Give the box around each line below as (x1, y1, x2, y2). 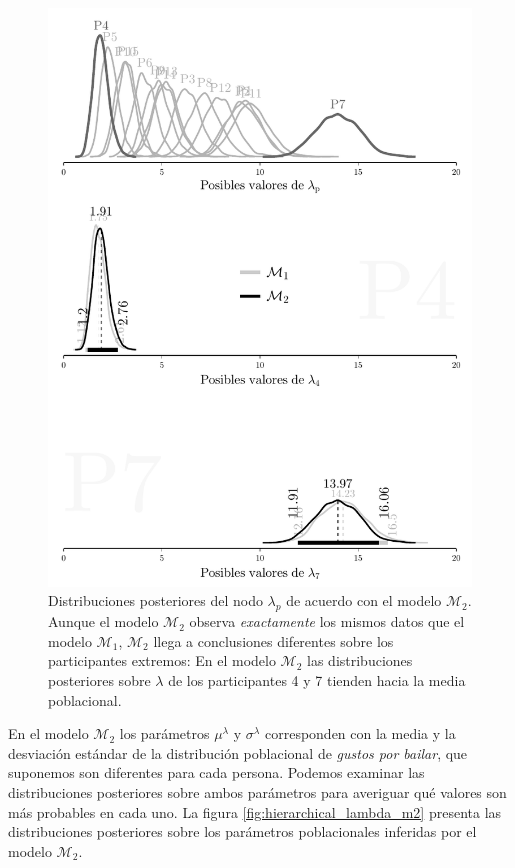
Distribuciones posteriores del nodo (48, 590, 263, 611)
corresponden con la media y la (264, 723, 456, 744)
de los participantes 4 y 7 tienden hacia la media (168, 670, 466, 691)
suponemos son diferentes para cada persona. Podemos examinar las (8, 762, 425, 783)
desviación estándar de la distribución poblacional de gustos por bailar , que (8, 742, 468, 763)
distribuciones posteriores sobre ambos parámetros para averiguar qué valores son (8, 782, 507, 803)
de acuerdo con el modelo (286, 590, 442, 611)
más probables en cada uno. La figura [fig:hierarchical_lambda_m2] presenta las (8, 801, 502, 822)
